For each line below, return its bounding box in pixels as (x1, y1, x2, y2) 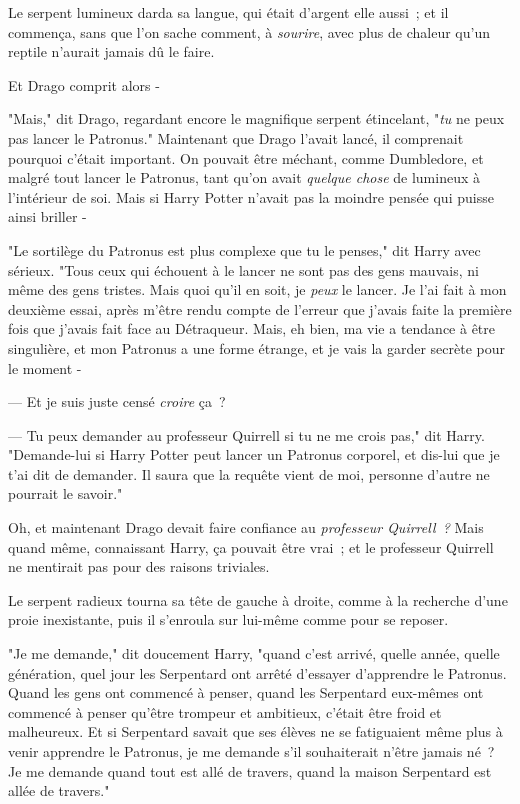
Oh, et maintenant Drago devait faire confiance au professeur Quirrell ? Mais (8, 517, 484, 538)
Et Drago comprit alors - (8, 74, 160, 95)
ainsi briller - (8, 206, 87, 227)
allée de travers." (8, 780, 110, 801)
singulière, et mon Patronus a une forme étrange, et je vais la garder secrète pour (8, 337, 505, 358)
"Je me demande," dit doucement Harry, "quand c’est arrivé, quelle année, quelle (8, 643, 500, 664)
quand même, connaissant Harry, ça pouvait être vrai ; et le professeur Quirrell (8, 536, 494, 557)
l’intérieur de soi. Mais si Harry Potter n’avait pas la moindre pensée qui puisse (8, 186, 494, 207)
